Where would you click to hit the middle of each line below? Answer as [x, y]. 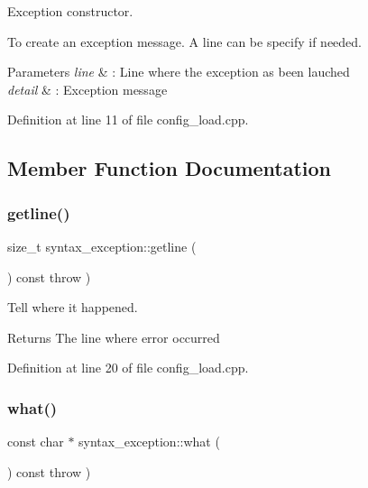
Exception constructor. [70, 11]
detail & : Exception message [87, 89]
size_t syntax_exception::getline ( [102, 246]
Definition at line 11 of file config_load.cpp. [128, 120]
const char [36, 442]
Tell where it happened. [73, 307]
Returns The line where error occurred [114, 337]
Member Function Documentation [170, 168]
